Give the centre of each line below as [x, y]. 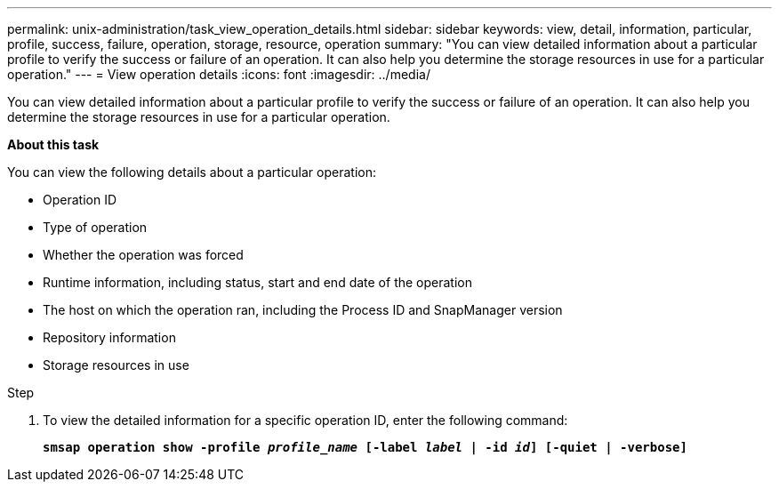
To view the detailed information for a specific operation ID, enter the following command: [305, 420]
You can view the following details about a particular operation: [192, 172]
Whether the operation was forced [143, 255]
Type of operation [95, 227]
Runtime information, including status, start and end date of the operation [257, 282]
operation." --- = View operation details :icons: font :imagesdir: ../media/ [219, 74]
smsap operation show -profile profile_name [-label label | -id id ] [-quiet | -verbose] [365, 447]
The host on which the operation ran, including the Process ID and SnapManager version [303, 310]
